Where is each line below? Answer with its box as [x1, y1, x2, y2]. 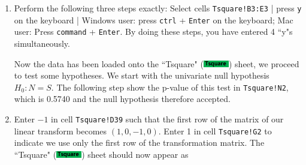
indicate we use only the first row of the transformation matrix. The [14, 136, 265, 149]
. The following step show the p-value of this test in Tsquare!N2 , [51, 80, 289, 93]
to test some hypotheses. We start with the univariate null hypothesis [14, 69, 269, 82]
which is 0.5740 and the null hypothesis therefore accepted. [14, 92, 231, 105]
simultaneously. [14, 37, 70, 49]
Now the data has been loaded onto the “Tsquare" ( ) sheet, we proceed [14, 57, 299, 70]
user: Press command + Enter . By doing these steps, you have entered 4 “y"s [14, 25, 293, 38]
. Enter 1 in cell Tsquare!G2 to [158, 124, 272, 137]
